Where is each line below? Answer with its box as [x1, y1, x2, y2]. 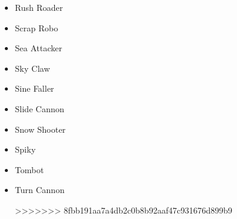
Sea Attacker [14, 42, 62, 54]
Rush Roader [14, 1, 63, 13]
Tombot [14, 163, 44, 176]
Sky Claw [14, 62, 50, 74]
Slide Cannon [14, 102, 65, 115]
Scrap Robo [14, 21, 58, 34]
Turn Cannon [14, 183, 65, 196]
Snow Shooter [14, 122, 66, 135]
